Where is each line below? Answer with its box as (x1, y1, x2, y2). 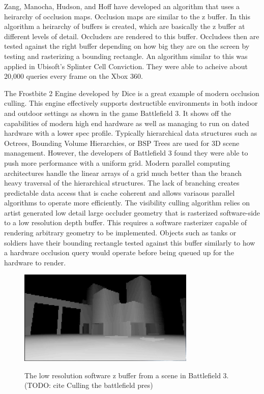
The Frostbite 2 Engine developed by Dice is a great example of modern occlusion (4, 87, 259, 98)
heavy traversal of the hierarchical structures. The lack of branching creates (4, 177, 240, 188)
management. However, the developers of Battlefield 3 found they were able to (4, 147, 248, 158)
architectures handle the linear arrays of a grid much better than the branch (4, 167, 242, 178)
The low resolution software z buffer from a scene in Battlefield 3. (24, 370, 229, 380)
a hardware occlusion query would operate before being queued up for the (4, 247, 234, 258)
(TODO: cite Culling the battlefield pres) (24, 380, 153, 390)
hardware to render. (4, 257, 66, 267)
